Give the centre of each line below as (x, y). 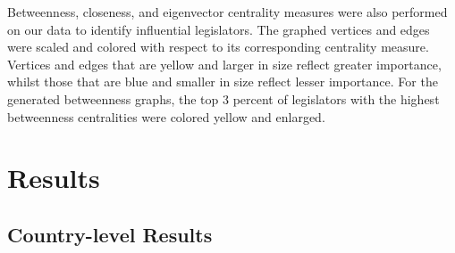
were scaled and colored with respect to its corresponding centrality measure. (218, 47)
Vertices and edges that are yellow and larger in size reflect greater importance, (224, 64)
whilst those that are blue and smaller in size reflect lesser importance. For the (223, 82)
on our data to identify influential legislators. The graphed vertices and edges (219, 29)
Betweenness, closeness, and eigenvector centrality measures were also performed (227, 12)
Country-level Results (110, 234)
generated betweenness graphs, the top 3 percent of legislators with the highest (223, 98)
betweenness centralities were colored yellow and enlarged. (166, 116)
